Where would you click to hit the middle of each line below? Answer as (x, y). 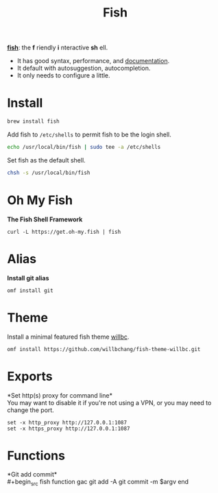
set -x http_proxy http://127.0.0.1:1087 (67, 422)
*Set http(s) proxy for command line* (60, 395)
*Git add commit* (32, 474)
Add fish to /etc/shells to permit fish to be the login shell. (89, 134)
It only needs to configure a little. (64, 75)
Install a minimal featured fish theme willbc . (68, 337)
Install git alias (28, 278)
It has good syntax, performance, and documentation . (93, 61)
